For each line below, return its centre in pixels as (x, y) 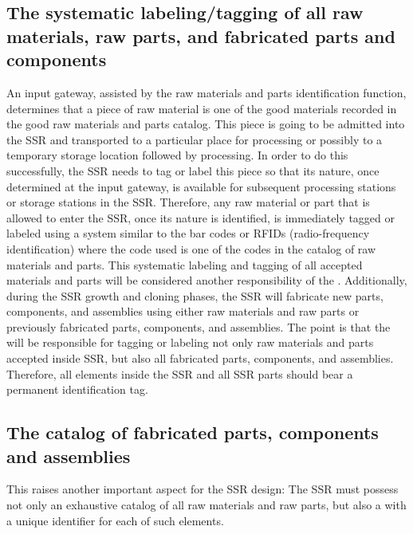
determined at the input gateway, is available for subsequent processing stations (201, 186)
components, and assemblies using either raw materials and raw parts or (183, 311)
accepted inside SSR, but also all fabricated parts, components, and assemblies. (200, 358)
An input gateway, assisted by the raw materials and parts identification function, (206, 92)
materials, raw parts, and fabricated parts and (201, 35)
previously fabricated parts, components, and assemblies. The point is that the (199, 326)
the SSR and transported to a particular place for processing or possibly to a (195, 139)
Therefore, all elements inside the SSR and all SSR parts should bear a (180, 373)
